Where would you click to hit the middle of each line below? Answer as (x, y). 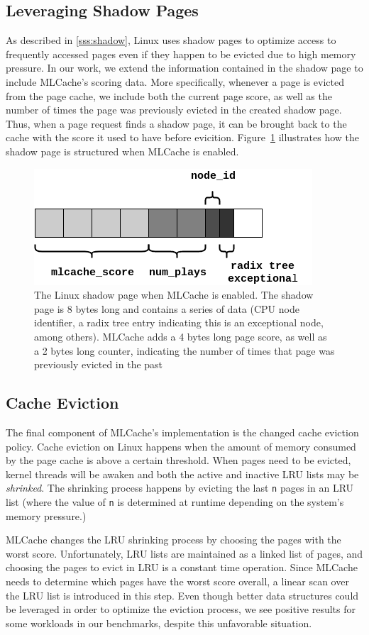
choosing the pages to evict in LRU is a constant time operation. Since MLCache (182, 567)
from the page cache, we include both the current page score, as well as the (169, 95)
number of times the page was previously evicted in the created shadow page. (174, 110)
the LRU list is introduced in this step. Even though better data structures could (182, 595)
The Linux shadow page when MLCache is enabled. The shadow (174, 295)
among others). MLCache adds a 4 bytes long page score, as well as (181, 336)
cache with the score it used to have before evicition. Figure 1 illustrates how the (183, 137)
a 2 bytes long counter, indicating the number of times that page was (184, 350)
